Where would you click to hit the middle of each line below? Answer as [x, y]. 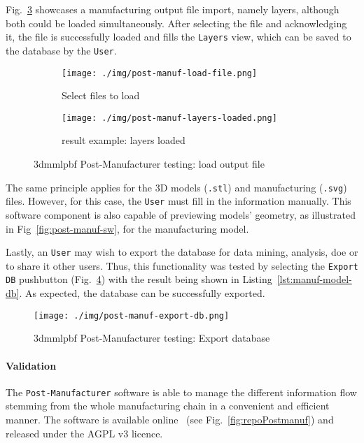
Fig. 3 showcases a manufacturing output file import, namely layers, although [173, 9]
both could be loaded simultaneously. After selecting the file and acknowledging [176, 23]
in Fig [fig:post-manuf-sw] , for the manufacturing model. [127, 228]
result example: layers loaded [124, 140]
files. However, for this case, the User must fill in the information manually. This [178, 201]
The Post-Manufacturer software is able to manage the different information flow [181, 392]
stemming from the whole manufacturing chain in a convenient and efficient [168, 406]
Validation [31, 365]
